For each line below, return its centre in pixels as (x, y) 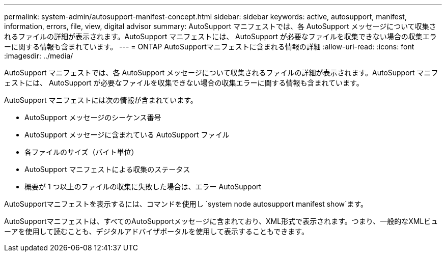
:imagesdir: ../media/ (39, 56)
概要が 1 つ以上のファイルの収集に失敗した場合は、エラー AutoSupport (143, 187)
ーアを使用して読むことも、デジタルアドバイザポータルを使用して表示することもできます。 (156, 231)
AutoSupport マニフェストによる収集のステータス (107, 169)
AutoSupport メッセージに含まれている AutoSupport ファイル (127, 135)
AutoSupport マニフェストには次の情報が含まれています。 (101, 100)
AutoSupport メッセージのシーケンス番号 (93, 117)
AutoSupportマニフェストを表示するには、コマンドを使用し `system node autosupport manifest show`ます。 (186, 204)
